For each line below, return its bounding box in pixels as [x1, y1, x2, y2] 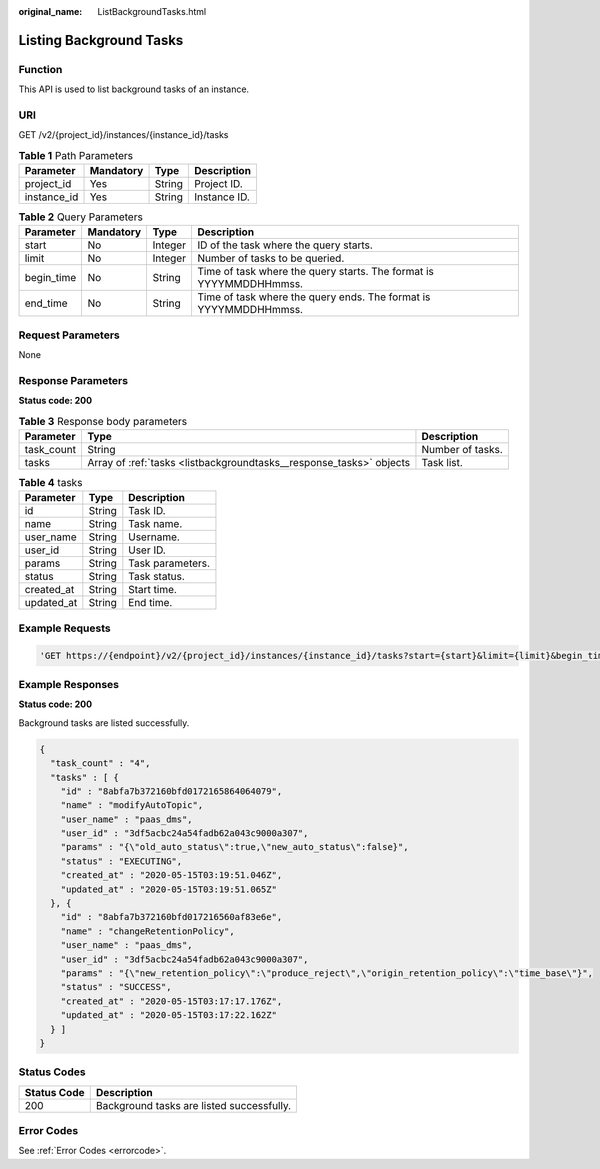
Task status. [128, 570, 185, 584]
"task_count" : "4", [50, 758, 151, 769]
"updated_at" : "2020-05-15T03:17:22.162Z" [60, 1010, 277, 1021]
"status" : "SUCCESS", [60, 981, 172, 993]
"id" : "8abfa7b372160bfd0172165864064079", [60, 785, 283, 797]
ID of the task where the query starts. [196, 238, 374, 252]
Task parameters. [128, 556, 210, 570]
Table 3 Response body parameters [18, 414, 188, 428]
